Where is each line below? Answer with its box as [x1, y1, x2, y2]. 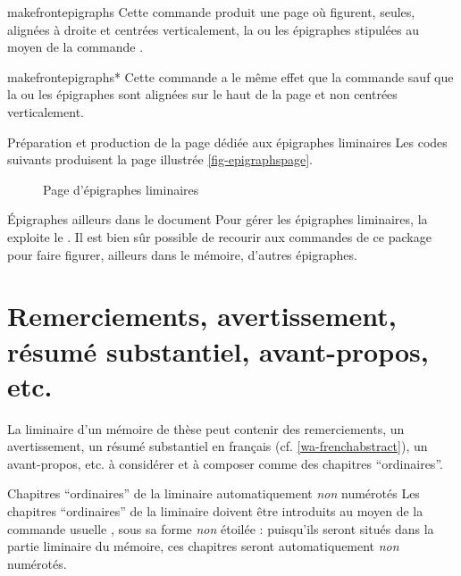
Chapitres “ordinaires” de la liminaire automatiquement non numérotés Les [7, 484, 420, 503]
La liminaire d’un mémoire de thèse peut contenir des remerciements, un [7, 419, 405, 438]
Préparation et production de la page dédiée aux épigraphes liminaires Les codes [7, 132, 448, 151]
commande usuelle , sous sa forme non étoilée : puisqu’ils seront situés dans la [7, 519, 434, 538]
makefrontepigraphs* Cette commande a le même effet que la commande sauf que [7, 67, 454, 86]
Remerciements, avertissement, [7, 297, 397, 334]
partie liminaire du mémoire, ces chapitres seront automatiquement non [7, 537, 399, 555]
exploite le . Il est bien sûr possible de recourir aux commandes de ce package [7, 227, 432, 246]
